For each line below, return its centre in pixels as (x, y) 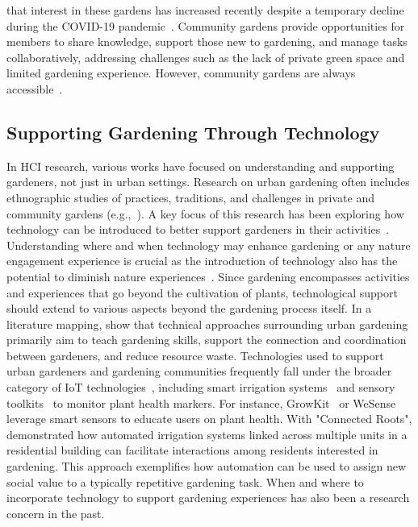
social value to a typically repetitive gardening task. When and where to (185, 481)
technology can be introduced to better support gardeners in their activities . (198, 229)
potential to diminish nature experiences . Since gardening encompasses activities (208, 276)
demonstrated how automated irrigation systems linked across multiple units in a (207, 434)
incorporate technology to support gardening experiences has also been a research (208, 498)
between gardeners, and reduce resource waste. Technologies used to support (195, 355)
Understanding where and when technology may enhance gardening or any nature (209, 245)
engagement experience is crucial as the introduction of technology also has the (202, 261)
